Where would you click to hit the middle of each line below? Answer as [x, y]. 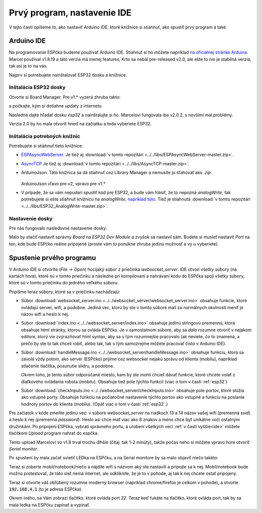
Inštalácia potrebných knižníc [45, 136]
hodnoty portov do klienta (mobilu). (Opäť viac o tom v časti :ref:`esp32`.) [95, 404]
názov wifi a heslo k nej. [45, 314]
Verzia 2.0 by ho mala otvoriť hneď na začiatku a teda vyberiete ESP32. [80, 124]
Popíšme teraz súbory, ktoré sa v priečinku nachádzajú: [65, 292]
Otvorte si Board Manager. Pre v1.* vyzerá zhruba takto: [65, 97]
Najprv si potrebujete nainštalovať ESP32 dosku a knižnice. [68, 75]
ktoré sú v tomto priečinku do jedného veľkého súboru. [64, 283]
